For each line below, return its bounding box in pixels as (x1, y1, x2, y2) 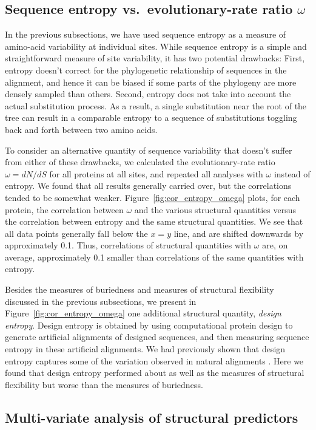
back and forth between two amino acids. (5, 123, 158, 135)
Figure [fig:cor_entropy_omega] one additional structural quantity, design (5, 307, 281, 319)
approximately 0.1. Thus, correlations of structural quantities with (5, 239, 252, 251)
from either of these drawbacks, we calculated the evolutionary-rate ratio (5, 155, 275, 168)
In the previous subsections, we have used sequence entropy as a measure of (5, 28, 286, 41)
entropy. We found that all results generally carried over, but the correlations (5, 179, 292, 192)
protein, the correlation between (5, 203, 124, 216)
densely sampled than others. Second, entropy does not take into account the (5, 87, 291, 100)
